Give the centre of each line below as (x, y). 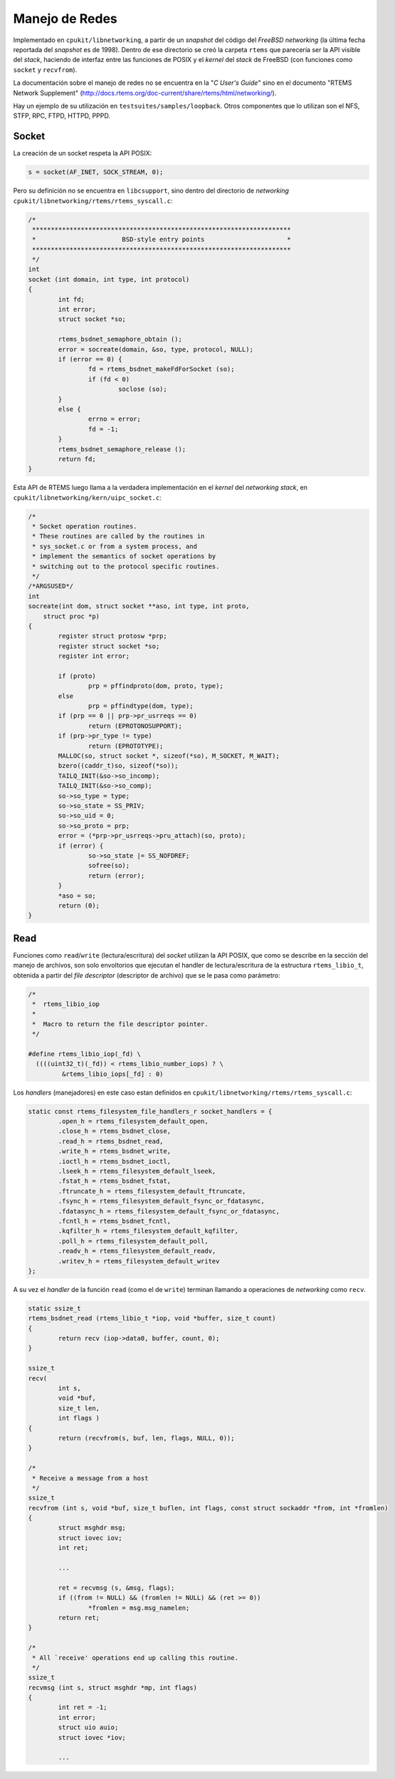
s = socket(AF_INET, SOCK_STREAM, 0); (96, 172)
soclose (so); (142, 389)
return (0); (79, 905)
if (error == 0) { (90, 359)
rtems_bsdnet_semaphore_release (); (122, 449)
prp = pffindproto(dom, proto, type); (156, 686)
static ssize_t (54, 1308)
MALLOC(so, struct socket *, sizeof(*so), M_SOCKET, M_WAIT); (169, 756)
